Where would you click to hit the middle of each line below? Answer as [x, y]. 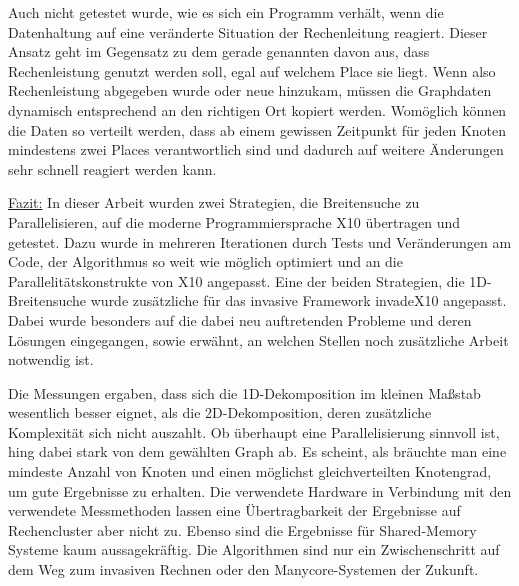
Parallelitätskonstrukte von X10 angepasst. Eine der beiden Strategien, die [236, 280]
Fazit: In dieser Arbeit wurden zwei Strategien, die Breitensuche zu [214, 202]
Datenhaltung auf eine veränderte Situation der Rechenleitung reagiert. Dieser [248, 31]
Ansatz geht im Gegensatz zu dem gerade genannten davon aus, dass [219, 51]
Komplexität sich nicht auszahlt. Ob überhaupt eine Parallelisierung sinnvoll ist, [254, 431]
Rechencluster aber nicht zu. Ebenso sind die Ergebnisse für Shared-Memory [242, 529]
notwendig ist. [51, 359]
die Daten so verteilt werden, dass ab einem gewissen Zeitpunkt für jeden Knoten [257, 129]
